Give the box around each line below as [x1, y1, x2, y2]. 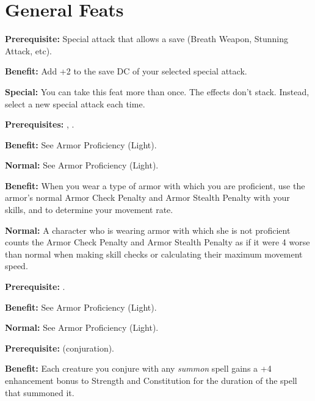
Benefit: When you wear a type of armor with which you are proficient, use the [5, 179, 305, 192]
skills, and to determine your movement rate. [5, 203, 173, 216]
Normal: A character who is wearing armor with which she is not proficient [5, 223, 291, 236]
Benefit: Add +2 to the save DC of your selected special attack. [5, 65, 247, 78]
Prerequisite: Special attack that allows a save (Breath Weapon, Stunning [5, 32, 288, 45]
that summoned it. [5, 386, 74, 399]
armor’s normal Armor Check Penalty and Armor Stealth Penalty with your [5, 191, 290, 204]
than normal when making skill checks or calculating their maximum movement [5, 247, 303, 260]
